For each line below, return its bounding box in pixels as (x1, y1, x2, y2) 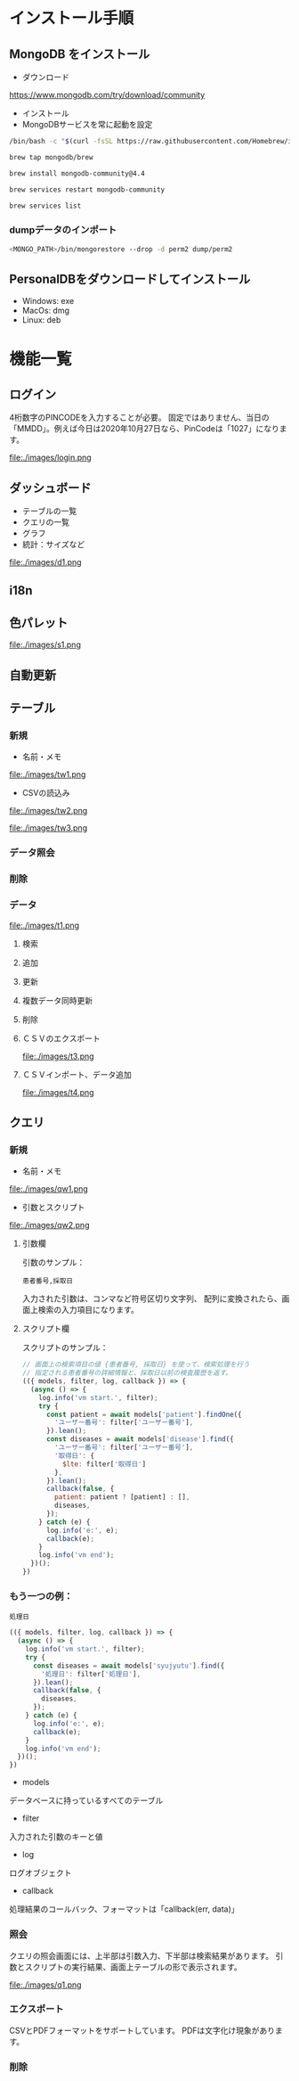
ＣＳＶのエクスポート (21, 1033, 101, 1044)
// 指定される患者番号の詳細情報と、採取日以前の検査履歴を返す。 (21, 1369, 233, 1378)
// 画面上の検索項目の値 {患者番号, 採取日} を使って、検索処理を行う (21, 1360, 250, 1369)
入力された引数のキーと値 (9, 1831, 103, 1842)
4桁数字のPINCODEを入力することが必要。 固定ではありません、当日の (9, 412, 270, 423)
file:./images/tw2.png (9, 806, 88, 816)
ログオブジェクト (9, 1868, 72, 1879)
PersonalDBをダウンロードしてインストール (9, 271, 251, 286)
